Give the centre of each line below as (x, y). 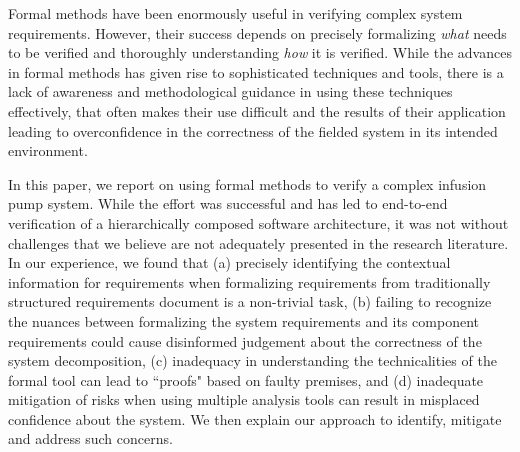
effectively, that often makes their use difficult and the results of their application (257, 110)
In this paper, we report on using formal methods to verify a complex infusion (247, 183)
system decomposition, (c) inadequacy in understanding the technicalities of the (252, 360)
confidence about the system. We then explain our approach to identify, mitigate (255, 418)
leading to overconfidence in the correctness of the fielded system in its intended (253, 130)
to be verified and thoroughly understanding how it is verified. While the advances (260, 52)
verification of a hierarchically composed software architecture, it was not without (258, 222)
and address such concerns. (90, 438)
